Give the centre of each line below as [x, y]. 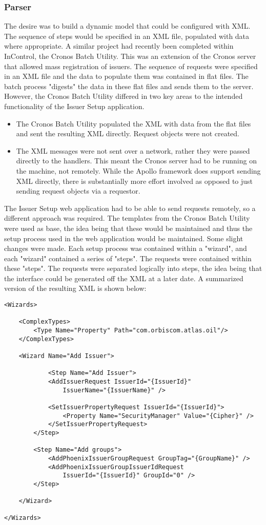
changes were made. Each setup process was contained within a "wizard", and [126, 248]
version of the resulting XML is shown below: [75, 288]
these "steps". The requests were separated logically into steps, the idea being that [133, 268]
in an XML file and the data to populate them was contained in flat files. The [126, 76]
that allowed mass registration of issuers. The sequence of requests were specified [131, 66]
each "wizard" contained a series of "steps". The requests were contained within [128, 258]
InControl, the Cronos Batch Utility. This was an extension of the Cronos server [130, 56]
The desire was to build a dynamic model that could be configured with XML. [127, 26]
